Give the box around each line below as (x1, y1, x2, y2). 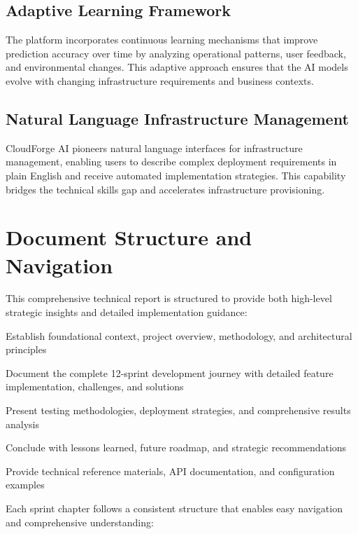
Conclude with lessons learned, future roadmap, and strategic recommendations (6, 440, 347, 455)
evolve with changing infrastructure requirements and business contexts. (6, 73, 314, 88)
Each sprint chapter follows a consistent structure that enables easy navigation (6, 501, 343, 515)
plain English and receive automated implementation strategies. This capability (6, 167, 346, 182)
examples (6, 477, 45, 492)
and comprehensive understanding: (6, 514, 154, 529)
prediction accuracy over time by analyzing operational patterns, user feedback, (6, 46, 346, 60)
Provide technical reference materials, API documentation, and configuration (6, 463, 335, 478)
